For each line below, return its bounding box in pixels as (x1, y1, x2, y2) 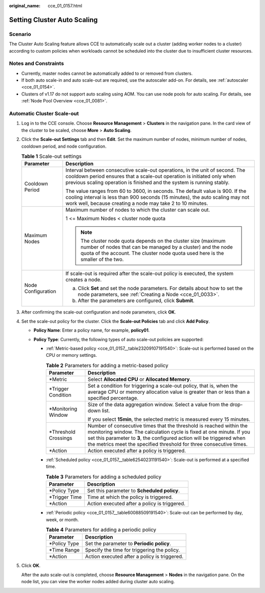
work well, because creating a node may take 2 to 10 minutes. (65, 200, 209, 207)
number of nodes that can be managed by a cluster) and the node (80, 244, 233, 250)
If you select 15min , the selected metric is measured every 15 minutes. (87, 416, 250, 423)
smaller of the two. (80, 256, 124, 263)
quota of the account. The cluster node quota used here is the (80, 250, 224, 257)
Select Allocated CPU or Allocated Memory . (87, 376, 191, 383)
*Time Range (49, 547, 80, 554)
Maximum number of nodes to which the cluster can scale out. (65, 207, 211, 214)
